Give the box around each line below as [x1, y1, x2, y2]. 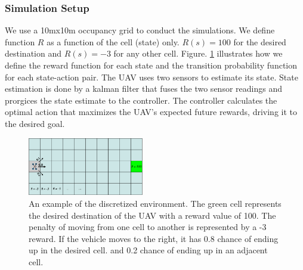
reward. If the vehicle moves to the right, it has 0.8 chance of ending [29, 232, 279, 244]
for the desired [233, 35, 286, 48]
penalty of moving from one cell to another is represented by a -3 [29, 221, 267, 233]
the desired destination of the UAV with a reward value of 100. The [29, 209, 276, 221]
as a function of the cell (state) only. [47, 35, 180, 48]
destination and [5, 47, 61, 60]
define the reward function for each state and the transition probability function [5, 59, 298, 71]
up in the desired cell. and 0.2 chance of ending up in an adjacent [29, 244, 268, 256]
